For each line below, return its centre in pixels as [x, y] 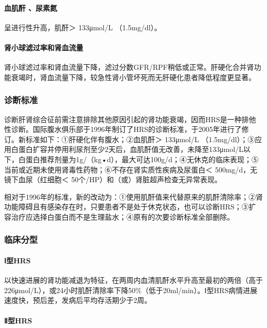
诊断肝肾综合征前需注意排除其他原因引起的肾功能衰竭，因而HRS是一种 [123, 119]
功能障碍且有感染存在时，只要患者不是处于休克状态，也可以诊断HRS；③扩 [130, 207]
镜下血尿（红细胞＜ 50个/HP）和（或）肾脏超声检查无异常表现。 [113, 179]
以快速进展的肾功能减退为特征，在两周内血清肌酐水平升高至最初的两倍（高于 [133, 280]
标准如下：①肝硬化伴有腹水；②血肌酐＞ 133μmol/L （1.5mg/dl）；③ [140, 139]
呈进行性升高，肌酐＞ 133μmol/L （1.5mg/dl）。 [83, 27]
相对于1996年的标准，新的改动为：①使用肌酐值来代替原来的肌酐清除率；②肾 [133, 196]
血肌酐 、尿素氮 [31, 7]
